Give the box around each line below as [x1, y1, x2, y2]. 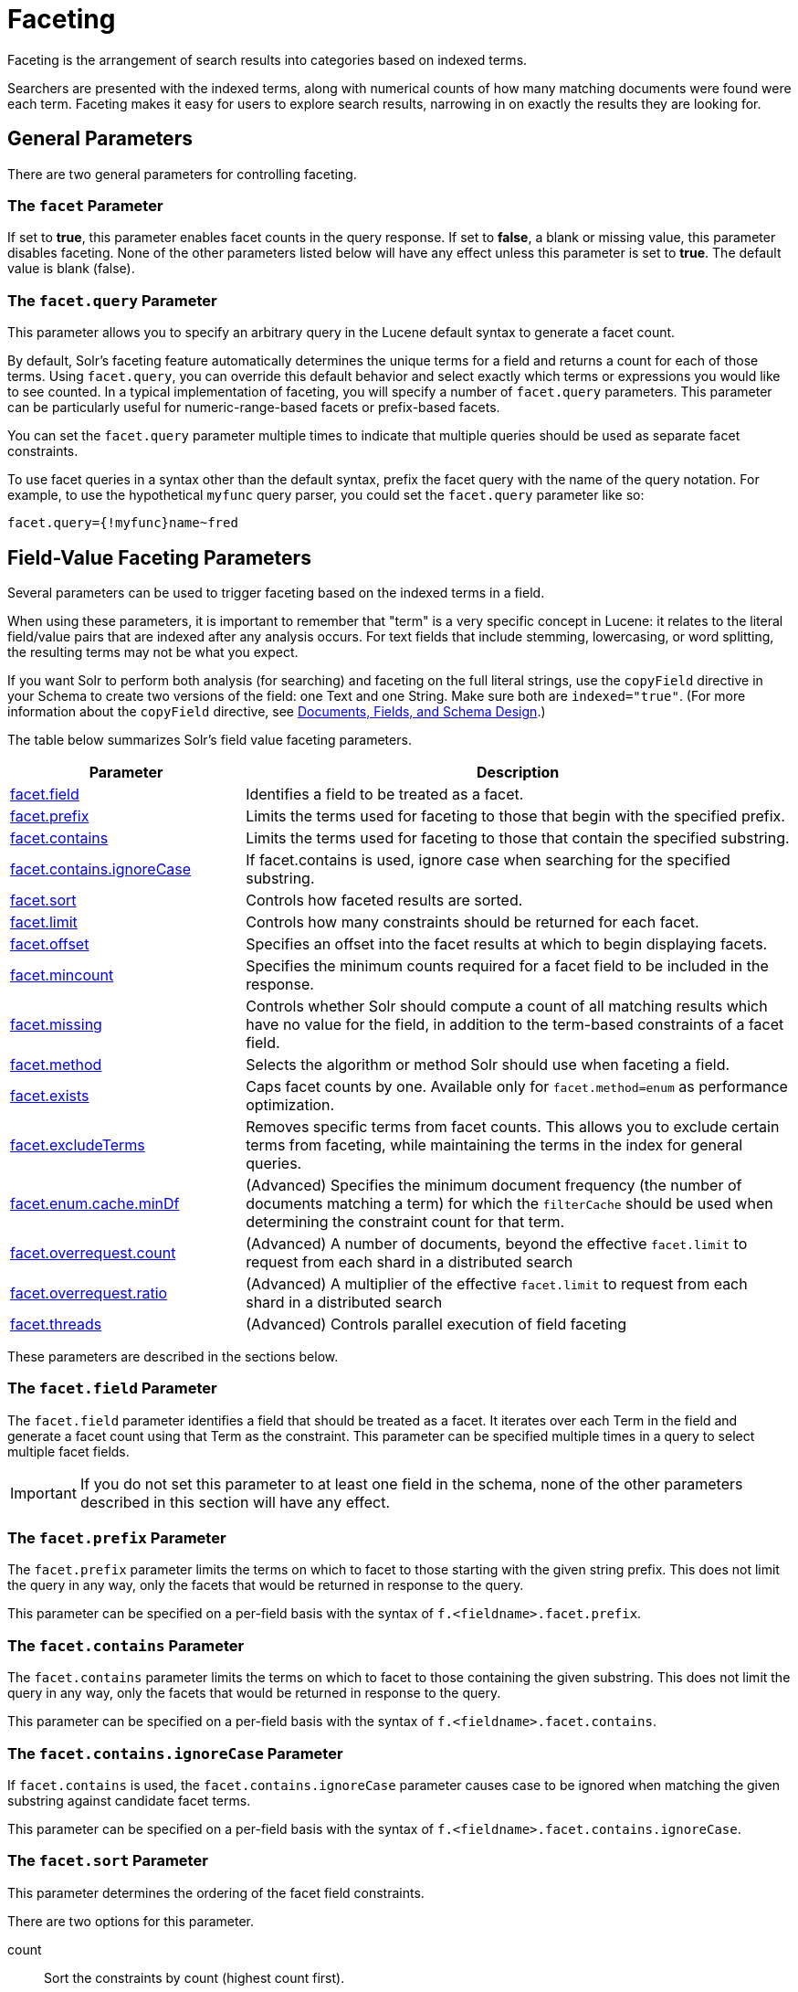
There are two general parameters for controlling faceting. [7, 165, 357, 182]
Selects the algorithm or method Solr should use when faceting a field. [246, 1054, 730, 1074]
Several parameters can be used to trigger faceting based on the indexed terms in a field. [7, 584, 545, 600]
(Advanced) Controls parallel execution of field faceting [246, 1314, 627, 1333]
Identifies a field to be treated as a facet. [246, 784, 524, 803]
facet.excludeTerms [10, 1135, 145, 1154]
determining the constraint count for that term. [246, 1212, 565, 1231]
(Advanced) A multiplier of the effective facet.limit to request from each [246, 1274, 748, 1293]
